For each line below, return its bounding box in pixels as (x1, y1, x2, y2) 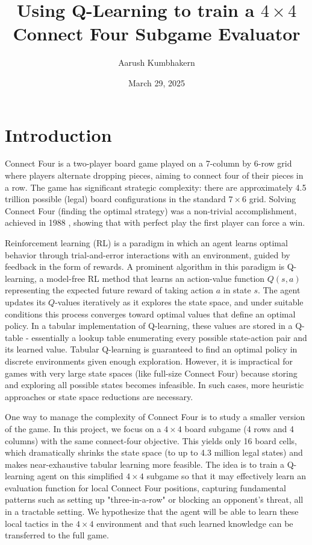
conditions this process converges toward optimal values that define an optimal (5, 307, 296, 320)
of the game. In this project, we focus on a (5, 422, 161, 435)
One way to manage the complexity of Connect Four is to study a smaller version (5, 410, 305, 423)
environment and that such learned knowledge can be (96, 517, 293, 529)
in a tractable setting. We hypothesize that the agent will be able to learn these (5, 505, 299, 518)
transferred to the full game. (5, 529, 109, 541)
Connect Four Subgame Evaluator (13, 21, 301, 46)
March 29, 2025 (128, 76, 186, 89)
